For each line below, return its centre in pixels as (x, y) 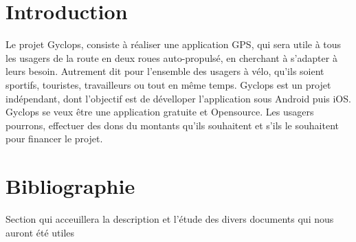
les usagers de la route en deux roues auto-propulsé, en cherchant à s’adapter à (171, 57)
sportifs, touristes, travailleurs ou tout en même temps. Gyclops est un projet (168, 84)
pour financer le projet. (54, 139)
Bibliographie (70, 186)
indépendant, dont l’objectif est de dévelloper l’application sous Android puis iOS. (178, 98)
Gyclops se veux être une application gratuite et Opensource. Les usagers (160, 112)
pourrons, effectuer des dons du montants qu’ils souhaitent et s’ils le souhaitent (172, 125)
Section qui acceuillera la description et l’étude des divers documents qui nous (170, 219)
